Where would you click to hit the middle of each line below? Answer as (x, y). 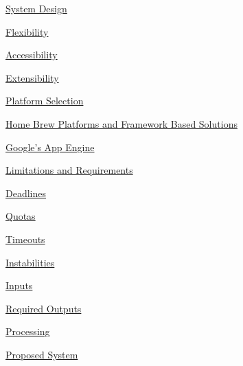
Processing (28, 331)
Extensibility (32, 77)
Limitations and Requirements (69, 170)
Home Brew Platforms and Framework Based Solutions (121, 123)
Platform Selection (45, 101)
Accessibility (32, 55)
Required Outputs (44, 308)
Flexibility (27, 31)
